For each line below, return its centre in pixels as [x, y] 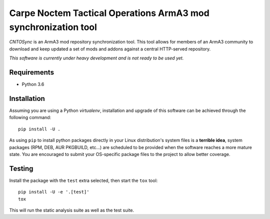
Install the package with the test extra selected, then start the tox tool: [83, 180]
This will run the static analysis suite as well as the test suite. [72, 210]
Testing [21, 168]
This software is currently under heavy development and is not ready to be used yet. [96, 58]
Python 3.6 [33, 84]
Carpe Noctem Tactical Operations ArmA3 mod [109, 13]
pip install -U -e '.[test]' [54, 192]
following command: [30, 117]
